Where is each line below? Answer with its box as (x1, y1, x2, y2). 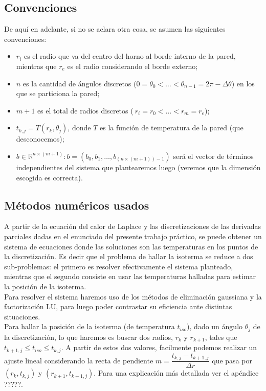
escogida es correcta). (16, 172, 83, 182)
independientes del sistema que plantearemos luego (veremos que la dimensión (16, 162, 261, 172)
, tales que (205, 331, 237, 342)
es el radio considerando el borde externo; (67, 60, 198, 71)
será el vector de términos (173, 150, 254, 161)
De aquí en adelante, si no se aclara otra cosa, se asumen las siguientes (4, 24, 226, 34)
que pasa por (212, 355, 252, 365)
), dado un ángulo (187, 321, 243, 332)
